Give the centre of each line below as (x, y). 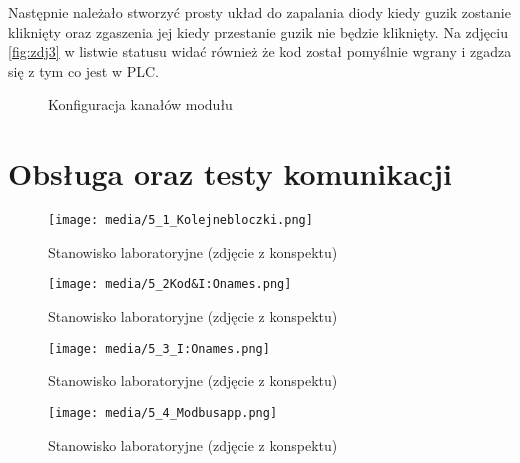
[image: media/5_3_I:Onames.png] (159, 348)
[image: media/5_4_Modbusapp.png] (163, 412)
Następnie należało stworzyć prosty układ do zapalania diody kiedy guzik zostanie (259, 12)
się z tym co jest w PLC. (83, 70)
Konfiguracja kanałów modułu (140, 104)
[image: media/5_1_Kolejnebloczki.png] (180, 220)
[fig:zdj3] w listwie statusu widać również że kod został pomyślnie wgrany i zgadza (260, 51)
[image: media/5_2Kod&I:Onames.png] (170, 284)
